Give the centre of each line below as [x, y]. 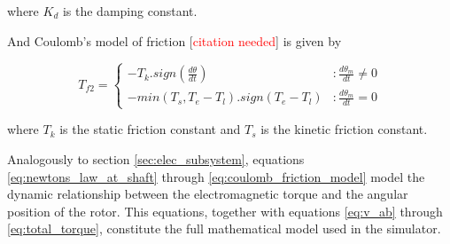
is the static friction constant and [150, 129]
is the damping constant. [130, 11]
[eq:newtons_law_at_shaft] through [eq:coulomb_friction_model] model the [216, 176]
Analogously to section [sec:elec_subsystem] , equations [156, 158]
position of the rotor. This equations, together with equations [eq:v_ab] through [225, 211]
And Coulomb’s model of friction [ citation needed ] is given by [175, 40]
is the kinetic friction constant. [344, 129]
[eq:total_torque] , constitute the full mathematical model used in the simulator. [224, 228]
